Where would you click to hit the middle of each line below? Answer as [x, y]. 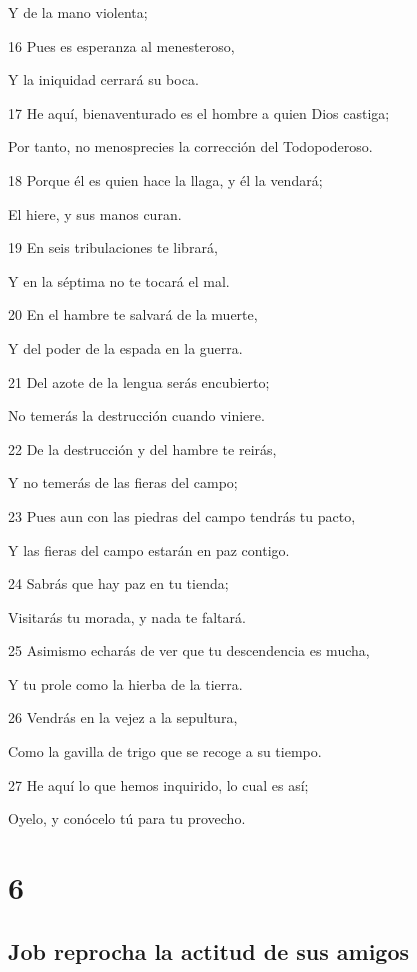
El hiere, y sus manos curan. [95, 213]
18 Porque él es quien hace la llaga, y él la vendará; [165, 179]
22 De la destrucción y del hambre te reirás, [142, 448]
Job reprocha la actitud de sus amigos [209, 950]
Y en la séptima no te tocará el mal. [119, 280]
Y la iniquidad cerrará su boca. [103, 79]
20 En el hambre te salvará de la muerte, [133, 314]
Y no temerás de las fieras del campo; [123, 482]
